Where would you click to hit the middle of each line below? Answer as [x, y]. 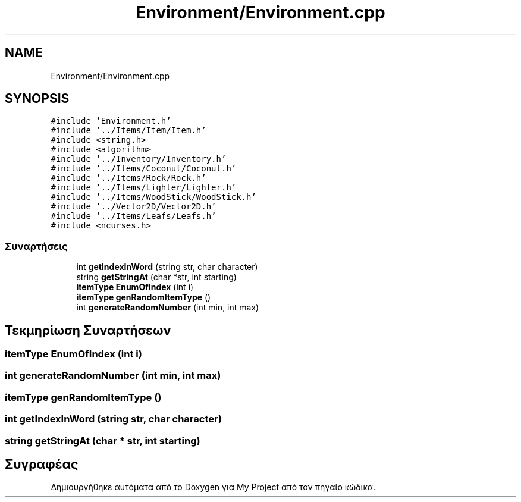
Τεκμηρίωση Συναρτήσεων [88, 330]
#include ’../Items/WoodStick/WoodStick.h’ [153, 197]
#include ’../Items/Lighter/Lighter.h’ [144, 188]
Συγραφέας [42, 464]
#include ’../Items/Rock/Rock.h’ [128, 178]
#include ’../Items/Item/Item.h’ [128, 131]
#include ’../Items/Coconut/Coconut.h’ [144, 169]
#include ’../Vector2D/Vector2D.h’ [134, 207]
